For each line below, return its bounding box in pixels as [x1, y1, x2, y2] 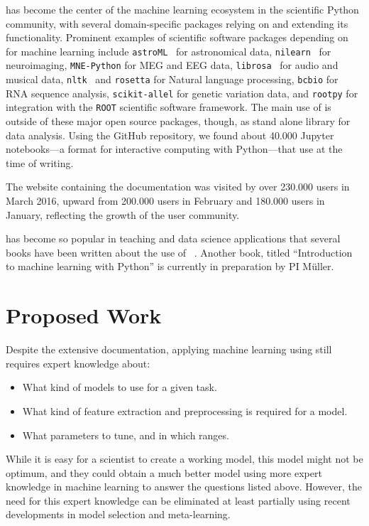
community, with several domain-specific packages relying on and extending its [6, 16, 348, 31]
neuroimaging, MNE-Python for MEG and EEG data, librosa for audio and [6, 58, 338, 73]
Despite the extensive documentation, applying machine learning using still [6, 342, 332, 357]
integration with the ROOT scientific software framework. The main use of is [6, 100, 331, 114]
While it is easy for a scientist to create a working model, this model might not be [6, 451, 363, 466]
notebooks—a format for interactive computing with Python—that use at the [6, 141, 343, 156]
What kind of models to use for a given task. [22, 380, 217, 394]
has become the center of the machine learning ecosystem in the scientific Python [6, 2, 359, 16]
